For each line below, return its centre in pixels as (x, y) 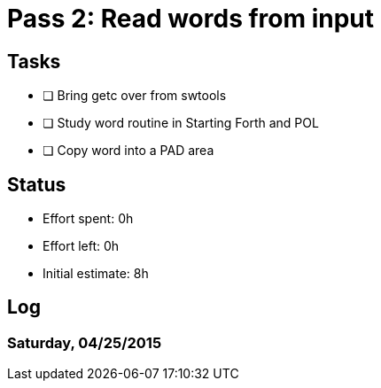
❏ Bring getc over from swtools (135, 96)
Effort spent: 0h (88, 219)
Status (37, 184)
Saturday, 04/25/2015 (85, 342)
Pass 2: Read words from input (191, 19)
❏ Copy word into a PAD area (128, 151)
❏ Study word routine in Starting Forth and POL (181, 123)
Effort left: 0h (81, 246)
